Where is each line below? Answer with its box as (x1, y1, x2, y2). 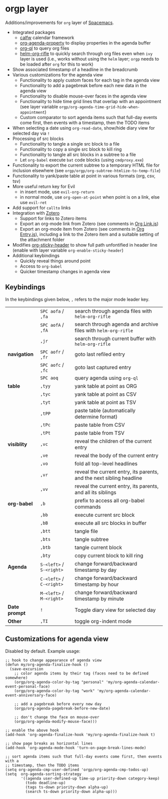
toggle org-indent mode (74, 617, 131, 624)
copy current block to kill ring (74, 552, 143, 559)
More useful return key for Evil (12, 183, 75, 189)
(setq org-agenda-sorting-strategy (5, 771, 81, 776)
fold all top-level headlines (74, 460, 137, 467)
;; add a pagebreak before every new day (14, 701, 101, 706)
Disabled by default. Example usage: (5, 648, 81, 654)
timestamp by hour (74, 581, 119, 588)
